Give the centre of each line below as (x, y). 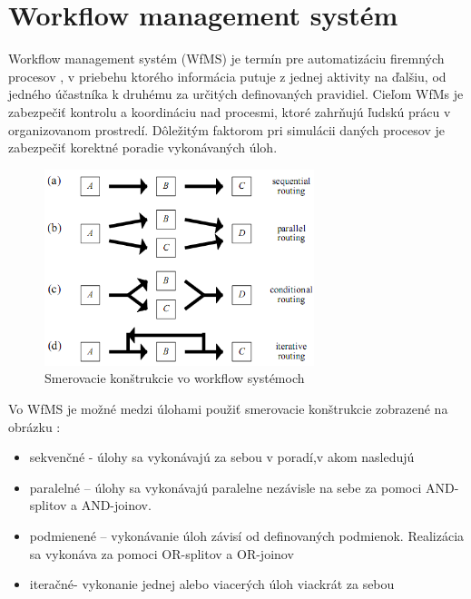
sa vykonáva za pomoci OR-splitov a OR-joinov (162, 553)
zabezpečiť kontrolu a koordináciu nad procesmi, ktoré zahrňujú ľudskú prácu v (230, 111)
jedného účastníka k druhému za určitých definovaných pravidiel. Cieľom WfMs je (236, 94)
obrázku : (34, 426)
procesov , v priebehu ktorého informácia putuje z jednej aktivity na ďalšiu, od (227, 76)
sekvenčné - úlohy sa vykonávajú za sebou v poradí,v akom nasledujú (222, 457)
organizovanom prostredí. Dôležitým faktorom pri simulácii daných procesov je (226, 129)
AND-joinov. (116, 505)
